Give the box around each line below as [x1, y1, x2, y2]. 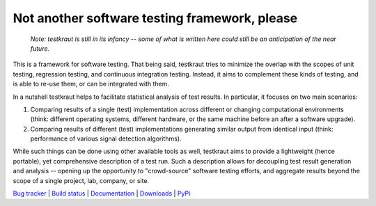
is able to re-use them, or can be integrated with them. [13, 80, 170, 88]
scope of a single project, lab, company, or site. [13, 176, 150, 184]
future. [30, 44, 50, 52]
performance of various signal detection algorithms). [30, 134, 182, 143]
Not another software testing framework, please [13, 10, 298, 26]
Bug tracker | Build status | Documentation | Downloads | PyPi [13, 189, 191, 198]
